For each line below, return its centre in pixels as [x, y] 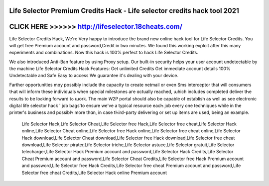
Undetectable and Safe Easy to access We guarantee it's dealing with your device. [94, 76]
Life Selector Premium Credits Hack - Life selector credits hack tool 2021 [124, 11]
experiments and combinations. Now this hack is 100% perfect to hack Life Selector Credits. [104, 53]
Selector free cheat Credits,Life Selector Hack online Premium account [94, 173]
